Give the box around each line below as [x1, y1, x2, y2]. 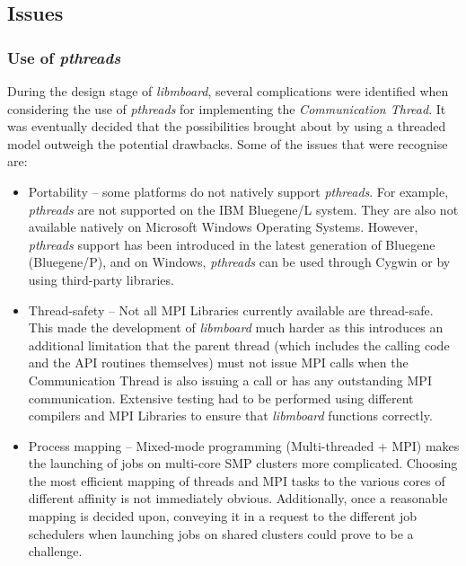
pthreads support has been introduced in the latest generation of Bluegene [28, 234, 435, 253]
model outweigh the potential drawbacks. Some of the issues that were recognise [7, 134, 448, 153]
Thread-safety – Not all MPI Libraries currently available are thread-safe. [28, 300, 434, 319]
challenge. [28, 542, 83, 561]
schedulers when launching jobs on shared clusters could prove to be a [28, 524, 414, 543]
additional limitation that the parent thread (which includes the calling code [28, 335, 450, 354]
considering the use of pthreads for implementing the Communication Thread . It [7, 99, 446, 118]
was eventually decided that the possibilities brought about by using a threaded [7, 117, 446, 136]
